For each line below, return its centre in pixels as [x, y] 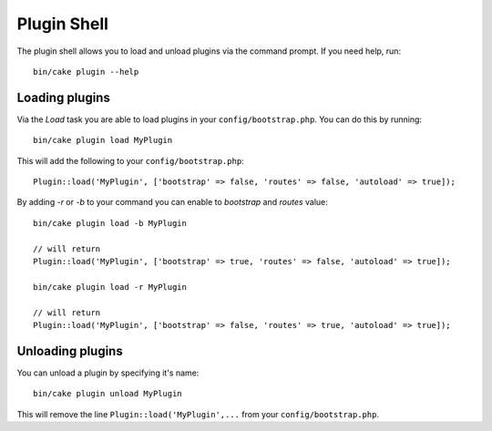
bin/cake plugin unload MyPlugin [108, 394]
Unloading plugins [70, 351]
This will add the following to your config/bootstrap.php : [131, 160]
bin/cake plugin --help [86, 72]
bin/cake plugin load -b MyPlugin [110, 223]
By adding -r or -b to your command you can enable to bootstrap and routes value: [172, 202]
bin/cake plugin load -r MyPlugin [110, 287]
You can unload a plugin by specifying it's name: [108, 373]
